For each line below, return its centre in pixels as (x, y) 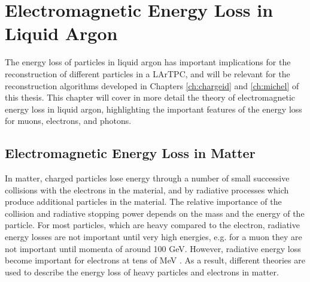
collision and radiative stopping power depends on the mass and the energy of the (155, 213)
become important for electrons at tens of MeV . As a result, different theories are (155, 260)
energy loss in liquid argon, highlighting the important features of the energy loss (154, 109)
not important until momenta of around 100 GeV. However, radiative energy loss (153, 248)
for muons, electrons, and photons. (68, 121)
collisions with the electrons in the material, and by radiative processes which (147, 189)
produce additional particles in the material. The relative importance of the (143, 201)
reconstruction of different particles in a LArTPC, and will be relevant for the (148, 73)
